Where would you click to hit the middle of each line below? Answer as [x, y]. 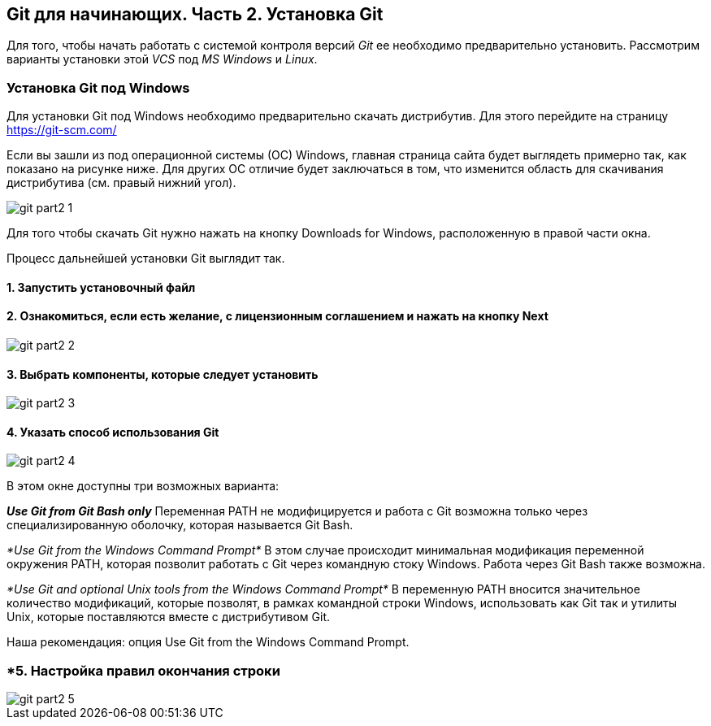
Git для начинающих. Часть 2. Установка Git [195, 14]
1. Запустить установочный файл [101, 287]
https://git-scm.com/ [62, 130]
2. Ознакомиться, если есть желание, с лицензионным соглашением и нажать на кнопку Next [277, 316]
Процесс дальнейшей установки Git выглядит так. [146, 259]
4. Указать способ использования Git [113, 432]
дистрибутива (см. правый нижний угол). [121, 183]
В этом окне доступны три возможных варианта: [143, 486]
